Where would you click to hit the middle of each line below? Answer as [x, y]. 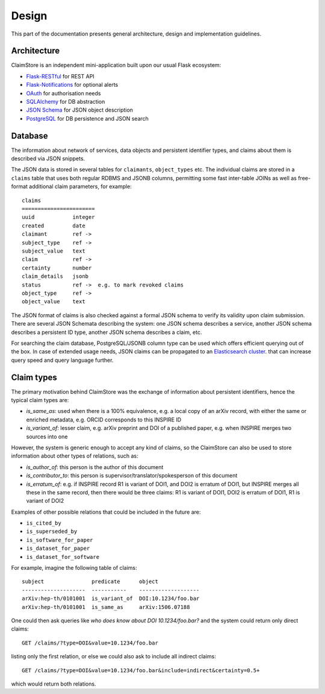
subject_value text [54, 251]
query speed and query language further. [62, 360]
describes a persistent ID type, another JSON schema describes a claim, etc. [107, 332]
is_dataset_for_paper [58, 548]
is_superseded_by [52, 532]
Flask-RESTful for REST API [60, 76]
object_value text [54, 302]
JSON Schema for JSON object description [80, 110]
